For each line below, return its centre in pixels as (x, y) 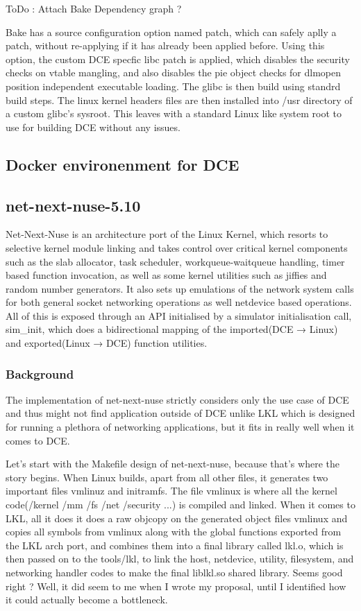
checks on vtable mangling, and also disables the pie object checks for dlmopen (174, 72)
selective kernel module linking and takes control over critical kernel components (177, 247)
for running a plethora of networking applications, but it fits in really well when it (180, 427)
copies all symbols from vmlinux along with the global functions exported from (174, 532)
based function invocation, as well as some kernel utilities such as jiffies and (166, 275)
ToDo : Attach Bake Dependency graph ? (94, 8)
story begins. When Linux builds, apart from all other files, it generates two (167, 477)
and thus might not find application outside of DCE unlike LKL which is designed (180, 413)
